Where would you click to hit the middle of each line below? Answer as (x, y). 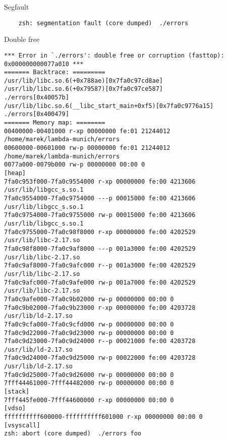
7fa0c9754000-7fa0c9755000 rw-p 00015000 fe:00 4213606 (100, 215)
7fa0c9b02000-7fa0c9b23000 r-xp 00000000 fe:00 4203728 (100, 308)
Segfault (17, 7)
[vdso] (15, 408)
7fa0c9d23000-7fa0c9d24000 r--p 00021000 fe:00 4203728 (100, 341)
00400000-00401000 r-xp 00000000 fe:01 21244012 (87, 131)
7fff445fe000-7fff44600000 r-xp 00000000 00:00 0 (89, 400)
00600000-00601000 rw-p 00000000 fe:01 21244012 (87, 148)
